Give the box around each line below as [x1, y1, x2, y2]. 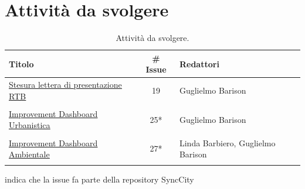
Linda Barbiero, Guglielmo [179, 136, 276, 149]
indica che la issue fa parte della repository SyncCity [5, 173, 194, 185]
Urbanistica [9, 119, 50, 131]
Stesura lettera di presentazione [9, 78, 122, 91]
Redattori [179, 57, 219, 70]
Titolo [9, 57, 34, 70]
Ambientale [9, 148, 50, 160]
